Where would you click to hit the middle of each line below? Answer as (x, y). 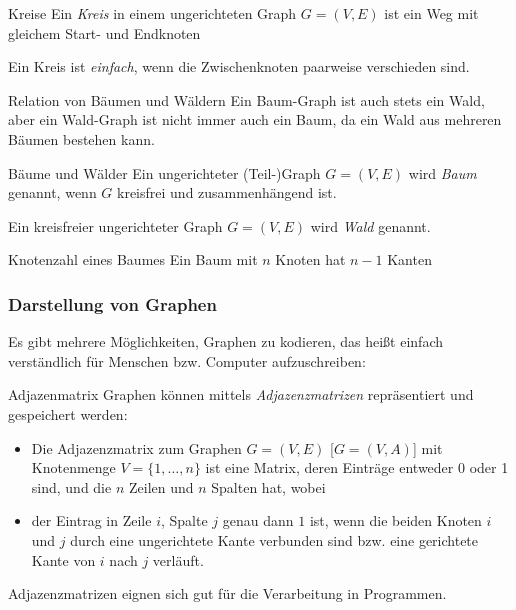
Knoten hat (310, 259)
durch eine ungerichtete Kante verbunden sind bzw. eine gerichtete (274, 539)
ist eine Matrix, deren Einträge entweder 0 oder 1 (357, 467)
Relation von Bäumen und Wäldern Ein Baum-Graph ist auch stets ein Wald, (246, 99)
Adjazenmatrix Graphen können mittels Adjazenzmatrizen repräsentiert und (241, 394)
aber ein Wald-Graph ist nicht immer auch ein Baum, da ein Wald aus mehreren (255, 119)
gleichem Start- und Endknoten (104, 32)
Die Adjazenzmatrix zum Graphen (136, 447)
